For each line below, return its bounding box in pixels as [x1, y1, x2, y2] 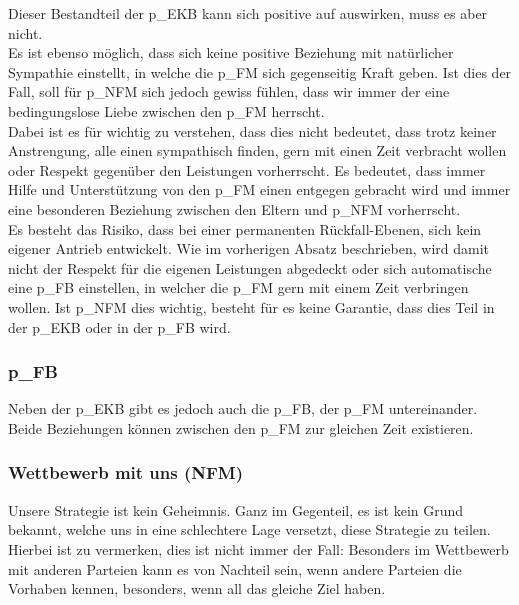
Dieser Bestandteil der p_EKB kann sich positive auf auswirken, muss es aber [8, 3, 488, 23]
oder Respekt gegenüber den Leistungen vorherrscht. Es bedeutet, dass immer [8, 159, 486, 180]
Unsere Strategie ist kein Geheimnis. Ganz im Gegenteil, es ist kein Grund [8, 499, 464, 520]
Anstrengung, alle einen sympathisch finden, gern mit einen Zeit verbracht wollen [8, 140, 507, 161]
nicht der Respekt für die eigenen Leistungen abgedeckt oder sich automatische [8, 257, 492, 278]
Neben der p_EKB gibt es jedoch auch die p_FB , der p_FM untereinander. [8, 398, 478, 419]
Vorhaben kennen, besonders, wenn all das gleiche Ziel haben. [8, 578, 386, 599]
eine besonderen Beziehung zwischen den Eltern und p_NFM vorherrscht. [8, 198, 461, 219]
